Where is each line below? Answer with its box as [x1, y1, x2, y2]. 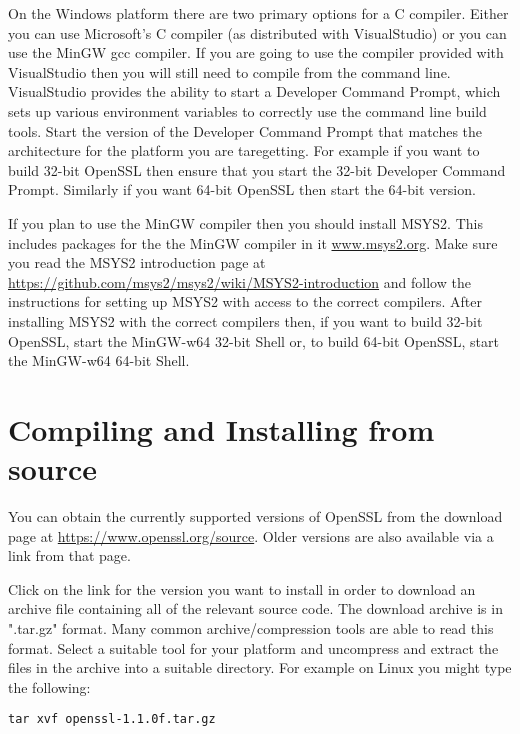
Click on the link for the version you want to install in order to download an [8, 578, 476, 599]
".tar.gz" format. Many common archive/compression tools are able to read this [8, 617, 494, 638]
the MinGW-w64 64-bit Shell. [8, 350, 190, 371]
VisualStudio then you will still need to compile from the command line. [8, 61, 451, 82]
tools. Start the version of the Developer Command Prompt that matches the [8, 120, 483, 141]
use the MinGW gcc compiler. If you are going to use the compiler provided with [8, 42, 504, 63]
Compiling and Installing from [8, 408, 435, 449]
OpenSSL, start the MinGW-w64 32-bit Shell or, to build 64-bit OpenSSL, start [8, 330, 499, 351]
